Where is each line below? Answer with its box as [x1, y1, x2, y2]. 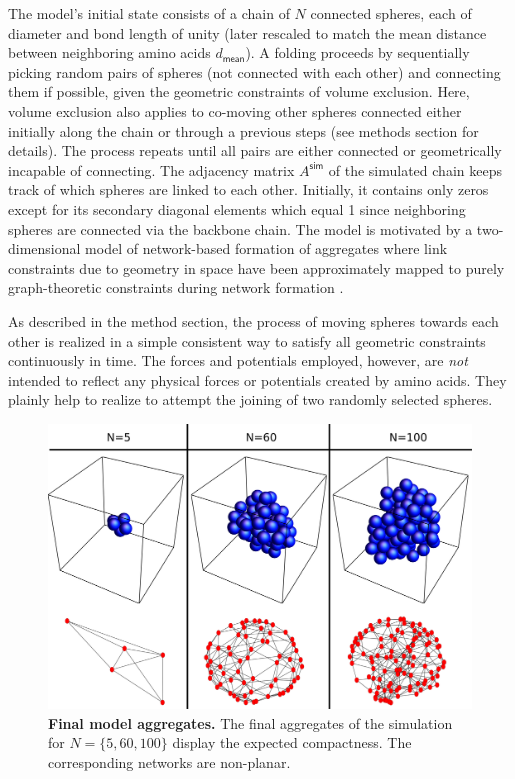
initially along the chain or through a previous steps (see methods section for [8, 120, 479, 141]
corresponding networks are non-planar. [48, 751, 291, 772]
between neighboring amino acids [8, 42, 211, 63]
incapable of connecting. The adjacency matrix [8, 159, 295, 180]
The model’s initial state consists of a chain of [8, 3, 290, 23]
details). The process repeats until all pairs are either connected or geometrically [8, 140, 502, 161]
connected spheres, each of [310, 3, 472, 23]
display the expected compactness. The [172, 732, 412, 753]
